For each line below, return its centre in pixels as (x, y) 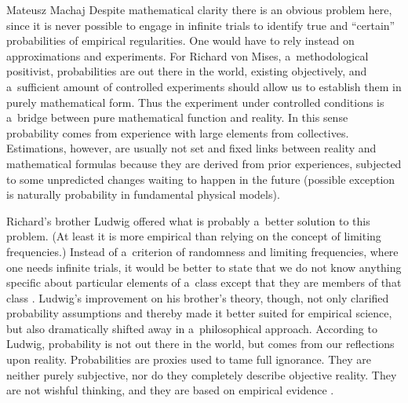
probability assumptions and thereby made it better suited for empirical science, (199, 313)
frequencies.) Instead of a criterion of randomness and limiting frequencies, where (202, 251)
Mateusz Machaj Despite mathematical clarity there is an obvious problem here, (199, 9)
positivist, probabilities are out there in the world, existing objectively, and (187, 71)
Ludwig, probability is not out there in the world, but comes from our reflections (200, 344)
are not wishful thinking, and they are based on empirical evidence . (170, 390)
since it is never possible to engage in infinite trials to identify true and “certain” (201, 25)
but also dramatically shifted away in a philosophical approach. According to (192, 328)
